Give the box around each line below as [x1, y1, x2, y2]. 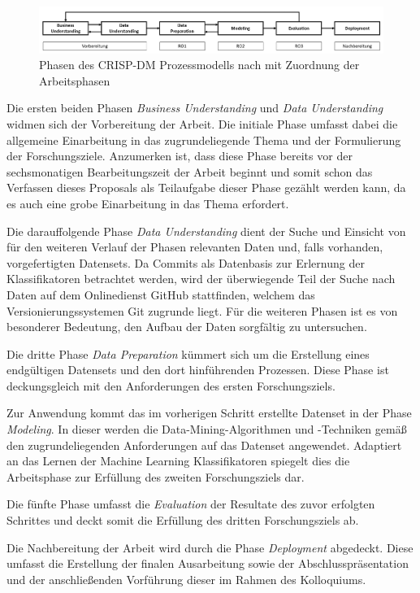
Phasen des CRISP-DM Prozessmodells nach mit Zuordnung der [39, 56, 360, 73]
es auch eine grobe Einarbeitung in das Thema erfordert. [6, 194, 289, 211]
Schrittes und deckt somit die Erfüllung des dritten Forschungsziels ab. [6, 512, 359, 529]
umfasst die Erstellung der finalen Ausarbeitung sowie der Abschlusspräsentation [6, 555, 409, 572]
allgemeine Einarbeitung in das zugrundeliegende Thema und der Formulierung [6, 131, 401, 148]
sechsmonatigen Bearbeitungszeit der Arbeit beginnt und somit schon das [6, 163, 373, 180]
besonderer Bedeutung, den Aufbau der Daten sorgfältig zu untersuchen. [6, 318, 367, 335]
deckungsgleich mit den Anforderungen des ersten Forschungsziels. [6, 377, 336, 394]
